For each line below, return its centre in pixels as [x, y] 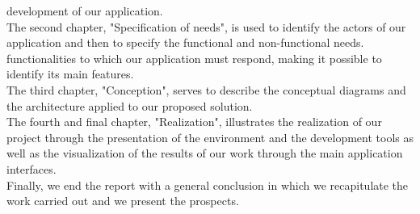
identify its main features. [70, 74]
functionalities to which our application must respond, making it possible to [194, 58]
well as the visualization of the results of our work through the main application [205, 153]
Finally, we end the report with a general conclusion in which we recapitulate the [208, 185]
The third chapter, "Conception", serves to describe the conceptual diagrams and [206, 89]
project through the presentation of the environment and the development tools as [210, 137]
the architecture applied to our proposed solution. [130, 105]
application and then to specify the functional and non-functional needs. [185, 42]
